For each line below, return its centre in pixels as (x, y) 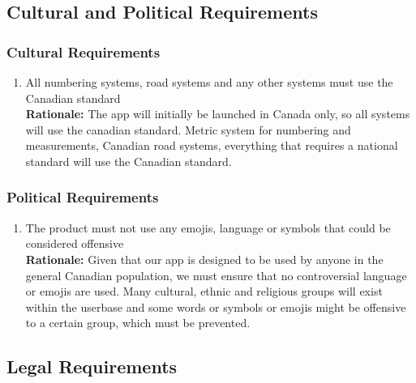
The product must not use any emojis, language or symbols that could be (208, 227)
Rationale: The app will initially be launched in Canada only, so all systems (218, 114)
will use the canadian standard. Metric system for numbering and (188, 129)
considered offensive (75, 243)
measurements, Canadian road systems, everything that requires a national (212, 145)
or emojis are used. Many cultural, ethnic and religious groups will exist (204, 291)
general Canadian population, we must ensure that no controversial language (216, 275)
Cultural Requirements (84, 51)
